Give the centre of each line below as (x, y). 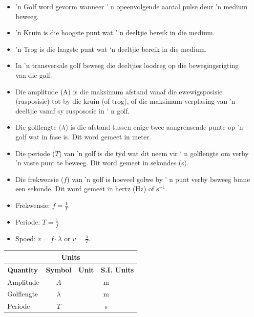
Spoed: (26, 238)
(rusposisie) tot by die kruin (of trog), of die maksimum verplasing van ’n (125, 101)
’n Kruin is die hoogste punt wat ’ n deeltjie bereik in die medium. (115, 33)
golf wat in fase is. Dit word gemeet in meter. (83, 136)
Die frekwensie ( (40, 179)
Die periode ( (35, 153)
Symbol (59, 269)
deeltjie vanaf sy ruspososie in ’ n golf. (73, 110)
